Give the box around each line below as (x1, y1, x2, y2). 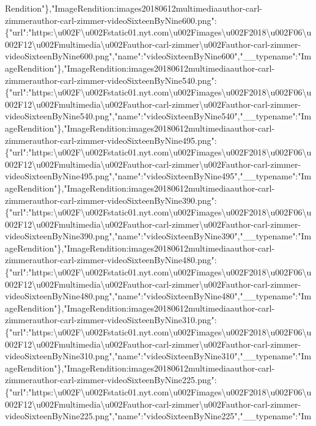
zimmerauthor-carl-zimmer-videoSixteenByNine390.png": (5, 193, 217, 206)
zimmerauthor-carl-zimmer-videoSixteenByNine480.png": (5, 253, 217, 266)
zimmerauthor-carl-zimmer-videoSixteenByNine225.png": (5, 373, 217, 386)
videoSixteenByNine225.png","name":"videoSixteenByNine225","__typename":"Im (5, 409, 312, 422)
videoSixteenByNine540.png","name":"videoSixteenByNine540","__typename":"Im (5, 110, 312, 122)
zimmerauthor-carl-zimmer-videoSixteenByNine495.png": (5, 133, 217, 146)
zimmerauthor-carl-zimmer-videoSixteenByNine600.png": (5, 13, 217, 26)
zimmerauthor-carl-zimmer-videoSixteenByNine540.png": (5, 73, 217, 86)
